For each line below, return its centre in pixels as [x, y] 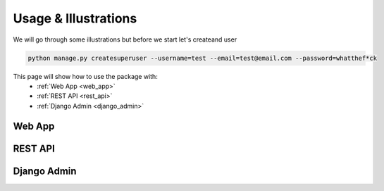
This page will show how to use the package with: [85, 76]
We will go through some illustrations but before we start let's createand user [125, 39]
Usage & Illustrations [75, 18]
